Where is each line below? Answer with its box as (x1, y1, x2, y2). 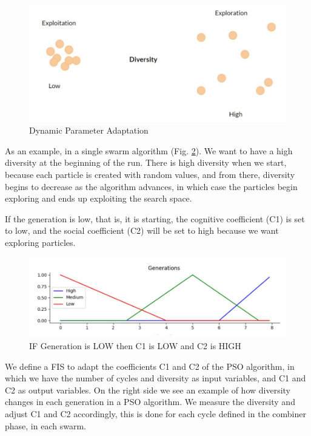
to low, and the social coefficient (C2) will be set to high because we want (5, 224, 279, 237)
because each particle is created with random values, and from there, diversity (5, 168, 295, 181)
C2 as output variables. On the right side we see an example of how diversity (5, 383, 291, 396)
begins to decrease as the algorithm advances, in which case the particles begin (5, 180, 298, 192)
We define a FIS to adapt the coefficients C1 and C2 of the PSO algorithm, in (5, 359, 295, 372)
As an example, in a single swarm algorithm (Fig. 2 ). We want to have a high (5, 144, 293, 157)
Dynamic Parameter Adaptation (29, 124, 149, 137)
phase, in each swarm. (5, 419, 86, 432)
